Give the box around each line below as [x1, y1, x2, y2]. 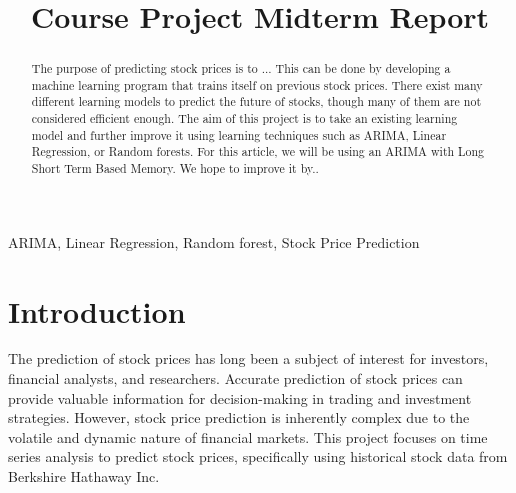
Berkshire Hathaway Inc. [8, 466, 160, 487]
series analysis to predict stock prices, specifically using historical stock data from [8, 446, 508, 467]
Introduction [8, 290, 186, 331]
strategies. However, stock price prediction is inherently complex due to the [8, 407, 470, 428]
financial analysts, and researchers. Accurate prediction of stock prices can [8, 368, 463, 389]
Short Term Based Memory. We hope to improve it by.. [31, 160, 319, 177]
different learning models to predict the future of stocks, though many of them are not [31, 93, 482, 110]
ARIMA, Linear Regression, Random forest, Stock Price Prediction [8, 231, 420, 252]
